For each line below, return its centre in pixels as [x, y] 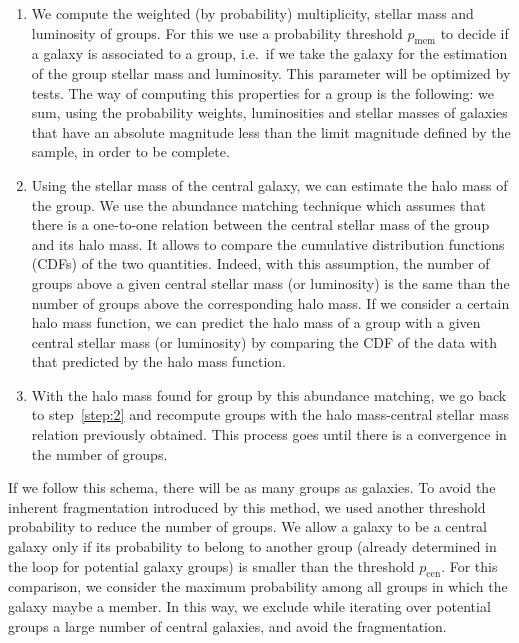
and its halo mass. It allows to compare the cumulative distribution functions [268, 243]
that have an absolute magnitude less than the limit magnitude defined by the [271, 131]
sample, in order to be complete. [130, 151]
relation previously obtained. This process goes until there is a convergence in [269, 434]
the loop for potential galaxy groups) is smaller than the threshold [211, 565]
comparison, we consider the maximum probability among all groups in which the [258, 586]
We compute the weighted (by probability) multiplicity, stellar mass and [252, 13]
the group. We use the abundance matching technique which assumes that [258, 204]
